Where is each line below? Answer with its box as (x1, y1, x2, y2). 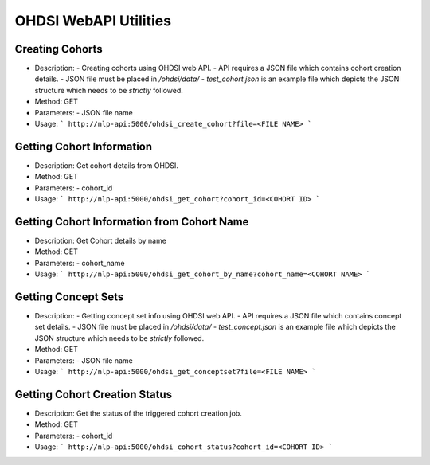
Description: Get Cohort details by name (34, 236, 167, 245)
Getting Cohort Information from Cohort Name (14, 215, 249, 229)
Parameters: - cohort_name (34, 258, 125, 268)
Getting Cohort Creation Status (14, 387, 173, 401)
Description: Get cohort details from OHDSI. (34, 160, 178, 170)
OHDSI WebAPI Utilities (14, 12, 171, 29)
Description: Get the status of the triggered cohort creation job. (34, 408, 242, 418)
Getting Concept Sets (14, 290, 124, 303)
